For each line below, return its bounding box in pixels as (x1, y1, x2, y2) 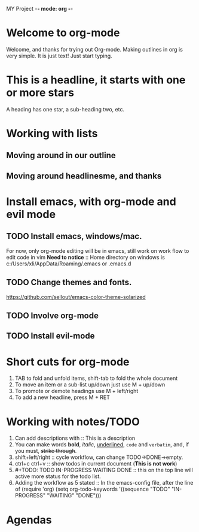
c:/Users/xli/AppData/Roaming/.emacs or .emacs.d (6, 260, 131, 267)
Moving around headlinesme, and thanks (6, 171, 162, 181)
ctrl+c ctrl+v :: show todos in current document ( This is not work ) (14, 460, 177, 467)
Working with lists (6, 127, 98, 140)
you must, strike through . (14, 448, 77, 455)
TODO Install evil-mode (6, 331, 95, 341)
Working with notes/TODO (6, 415, 140, 428)
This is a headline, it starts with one (6, 73, 186, 87)
